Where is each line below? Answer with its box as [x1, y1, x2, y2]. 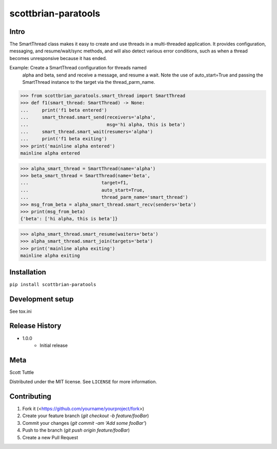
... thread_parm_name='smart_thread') [20, 194, 188, 200]
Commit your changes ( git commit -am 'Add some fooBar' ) [22, 420, 147, 426]
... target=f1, [20, 180, 129, 186]
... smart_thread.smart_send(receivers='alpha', [20, 115, 156, 120]
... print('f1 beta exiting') [20, 136, 107, 142]
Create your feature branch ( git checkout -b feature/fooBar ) [22, 413, 149, 419]
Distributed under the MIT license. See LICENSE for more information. [9, 379, 157, 385]
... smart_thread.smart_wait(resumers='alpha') [20, 128, 153, 135]
